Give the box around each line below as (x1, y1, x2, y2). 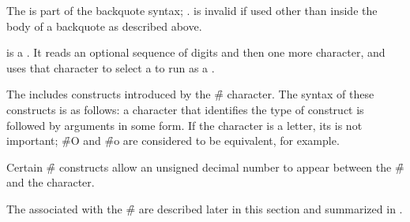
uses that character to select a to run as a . (6, 59, 215, 76)
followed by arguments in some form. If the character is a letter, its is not (6, 117, 363, 133)
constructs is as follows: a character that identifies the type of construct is (6, 101, 364, 117)
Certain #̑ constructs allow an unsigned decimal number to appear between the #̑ (6, 158, 404, 175)
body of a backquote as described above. (6, 17, 202, 34)
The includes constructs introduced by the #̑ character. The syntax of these (6, 86, 374, 102)
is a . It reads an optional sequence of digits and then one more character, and (6, 44, 386, 61)
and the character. (6, 174, 95, 191)
